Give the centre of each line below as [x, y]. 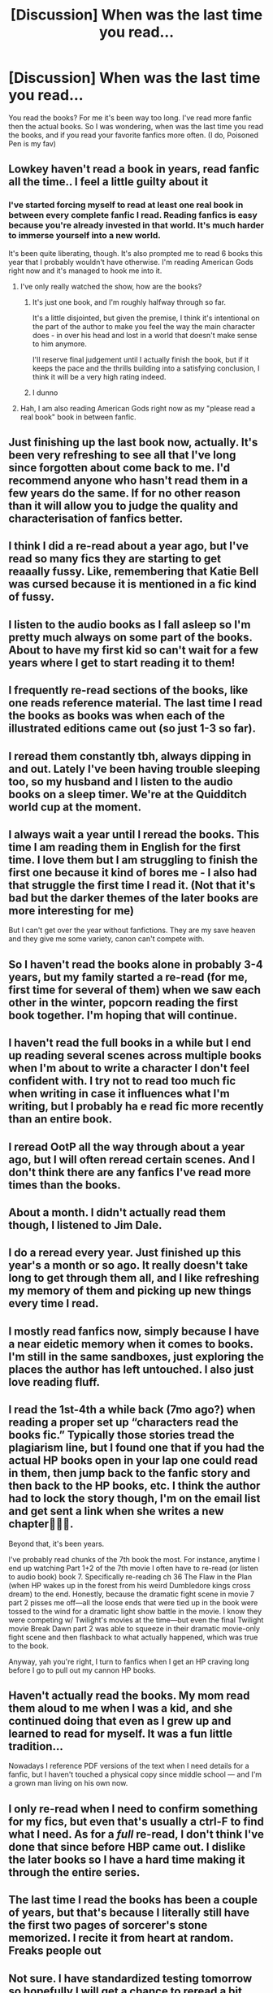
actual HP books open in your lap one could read [133, 1461]
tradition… [36, 1746]
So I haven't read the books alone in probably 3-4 [136, 964]
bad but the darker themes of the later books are [133, 898]
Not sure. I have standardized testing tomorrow [130, 1978]
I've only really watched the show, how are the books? [111, 286]
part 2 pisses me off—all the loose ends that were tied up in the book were [133, 1602]
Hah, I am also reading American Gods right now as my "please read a [138, 408]
